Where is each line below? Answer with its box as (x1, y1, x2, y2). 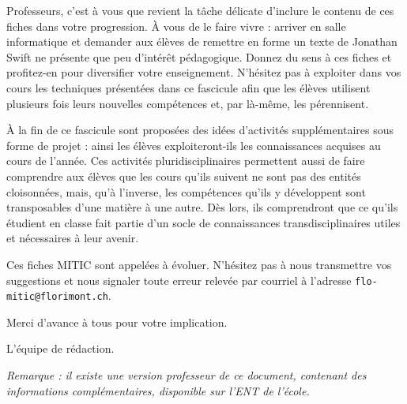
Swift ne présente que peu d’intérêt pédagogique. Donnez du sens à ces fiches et (6, 48, 392, 65)
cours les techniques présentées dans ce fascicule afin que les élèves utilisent (6, 79, 371, 95)
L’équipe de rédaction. (6, 340, 115, 357)
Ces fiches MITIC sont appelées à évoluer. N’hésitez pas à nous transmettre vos (6, 256, 392, 272)
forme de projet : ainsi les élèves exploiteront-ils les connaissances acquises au (6, 137, 381, 153)
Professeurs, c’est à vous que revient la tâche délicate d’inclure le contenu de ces (6, 2, 394, 18)
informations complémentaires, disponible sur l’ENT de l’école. (6, 382, 310, 398)
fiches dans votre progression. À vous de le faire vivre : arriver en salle (6, 17, 346, 34)
